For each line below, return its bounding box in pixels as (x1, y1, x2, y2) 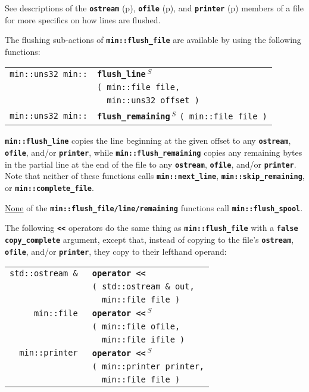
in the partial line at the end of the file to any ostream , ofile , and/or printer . (5, 158, 296, 170)
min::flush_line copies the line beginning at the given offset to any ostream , (5, 134, 291, 147)
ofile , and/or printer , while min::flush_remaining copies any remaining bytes (5, 146, 302, 158)
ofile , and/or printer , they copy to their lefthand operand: (5, 245, 227, 257)
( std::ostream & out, (92, 282, 195, 292)
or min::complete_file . (5, 181, 94, 193)
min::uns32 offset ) (107, 95, 199, 106)
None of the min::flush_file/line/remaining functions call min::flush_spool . (5, 201, 303, 214)
